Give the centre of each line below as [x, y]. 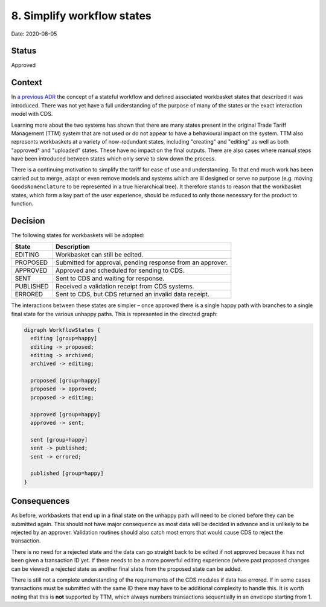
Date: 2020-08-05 [34, 34]
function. [22, 204]
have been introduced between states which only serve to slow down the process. [114, 159]
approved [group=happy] [66, 414]
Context [27, 82]
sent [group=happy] [59, 440]
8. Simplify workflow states [81, 16]
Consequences [40, 501]
